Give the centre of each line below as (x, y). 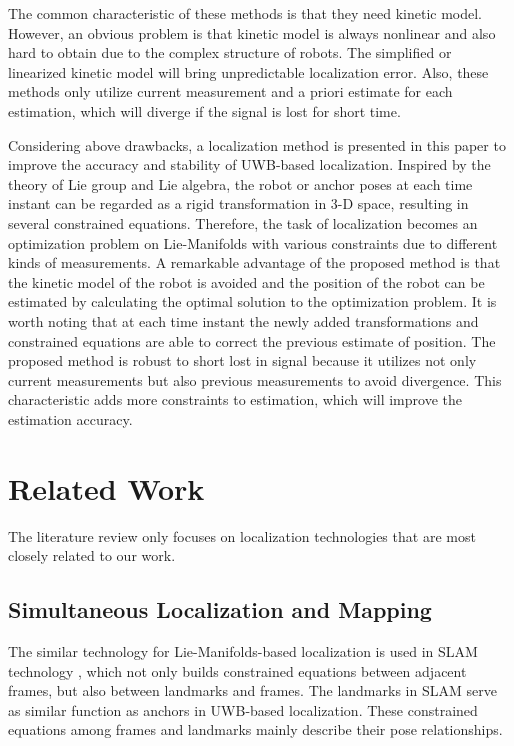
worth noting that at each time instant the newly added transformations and (243, 320)
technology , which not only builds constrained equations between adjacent (237, 670)
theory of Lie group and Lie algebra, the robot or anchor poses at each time (240, 183)
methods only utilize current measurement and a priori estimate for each (230, 91)
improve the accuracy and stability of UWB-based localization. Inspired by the (249, 164)
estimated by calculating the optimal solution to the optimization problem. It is (252, 301)
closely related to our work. (92, 555)
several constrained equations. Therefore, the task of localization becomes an (243, 222)
